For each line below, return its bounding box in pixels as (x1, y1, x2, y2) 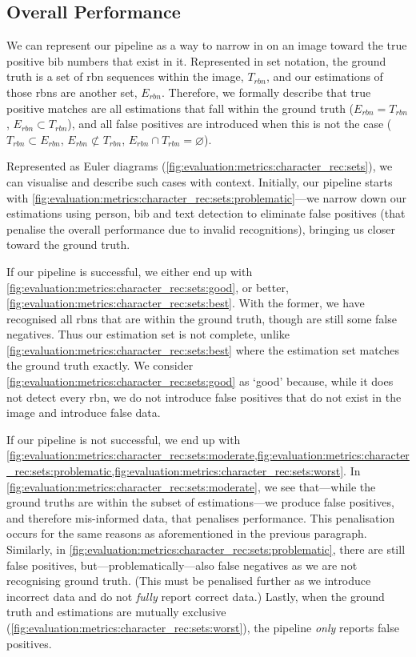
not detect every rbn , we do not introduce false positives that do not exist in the (6, 388, 402, 405)
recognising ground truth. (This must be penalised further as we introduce (6, 572, 371, 589)
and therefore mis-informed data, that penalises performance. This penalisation (6, 509, 395, 526)
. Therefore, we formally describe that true (161, 83, 371, 100)
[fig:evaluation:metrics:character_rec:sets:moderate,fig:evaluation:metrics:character (6, 447, 410, 463)
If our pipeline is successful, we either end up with (6, 262, 253, 279)
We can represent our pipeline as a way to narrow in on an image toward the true (6, 37, 407, 54)
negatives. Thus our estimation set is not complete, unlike (6, 326, 290, 343)
